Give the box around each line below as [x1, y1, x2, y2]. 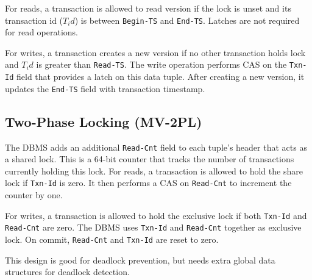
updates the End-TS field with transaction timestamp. [5, 82, 205, 95]
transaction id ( [5, 13, 63, 26]
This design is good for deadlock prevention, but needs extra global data [5, 253, 275, 266]
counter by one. [5, 188, 63, 201]
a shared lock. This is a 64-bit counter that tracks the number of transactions [5, 153, 294, 165]
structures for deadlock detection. [5, 265, 130, 278]
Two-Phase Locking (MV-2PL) [5, 112, 202, 131]
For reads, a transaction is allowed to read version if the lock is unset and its [5, 2, 291, 14]
